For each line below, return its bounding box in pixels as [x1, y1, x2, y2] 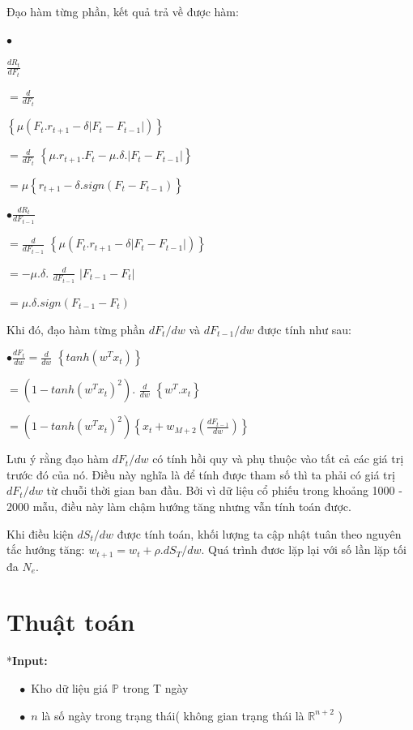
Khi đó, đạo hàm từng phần [6, 320, 146, 337]
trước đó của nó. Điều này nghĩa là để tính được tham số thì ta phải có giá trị [6, 466, 395, 483]
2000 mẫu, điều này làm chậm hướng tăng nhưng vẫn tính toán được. [6, 497, 351, 514]
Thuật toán [6, 605, 135, 638]
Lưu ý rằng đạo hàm [6, 450, 109, 467]
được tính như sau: [258, 320, 351, 337]
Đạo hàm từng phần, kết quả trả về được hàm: [6, 3, 239, 19]
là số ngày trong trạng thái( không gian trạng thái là [41, 706, 304, 724]
